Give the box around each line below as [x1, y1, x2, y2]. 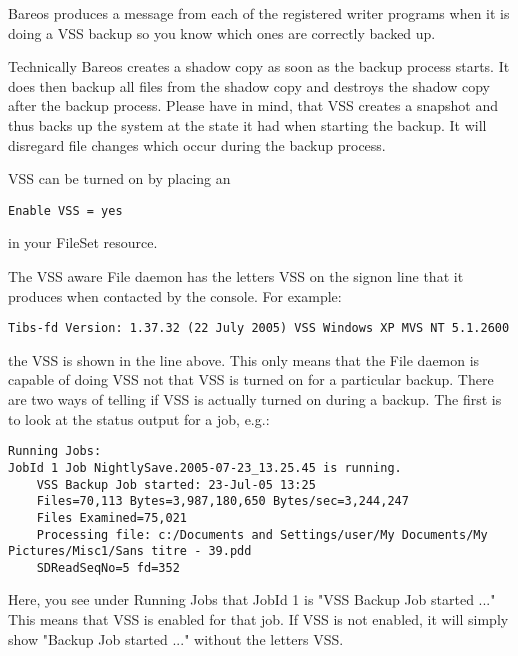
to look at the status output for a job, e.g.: [8, 408, 270, 429]
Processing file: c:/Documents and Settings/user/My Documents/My [36, 527, 488, 542]
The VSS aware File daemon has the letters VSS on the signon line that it [8, 266, 464, 286]
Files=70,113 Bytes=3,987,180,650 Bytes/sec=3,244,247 [36, 494, 409, 509]
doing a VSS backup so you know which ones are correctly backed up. [8, 22, 436, 43]
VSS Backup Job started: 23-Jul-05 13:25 [36, 477, 316, 492]
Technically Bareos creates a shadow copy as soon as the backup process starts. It [8, 56, 510, 77]
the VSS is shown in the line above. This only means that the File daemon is [8, 349, 480, 370]
